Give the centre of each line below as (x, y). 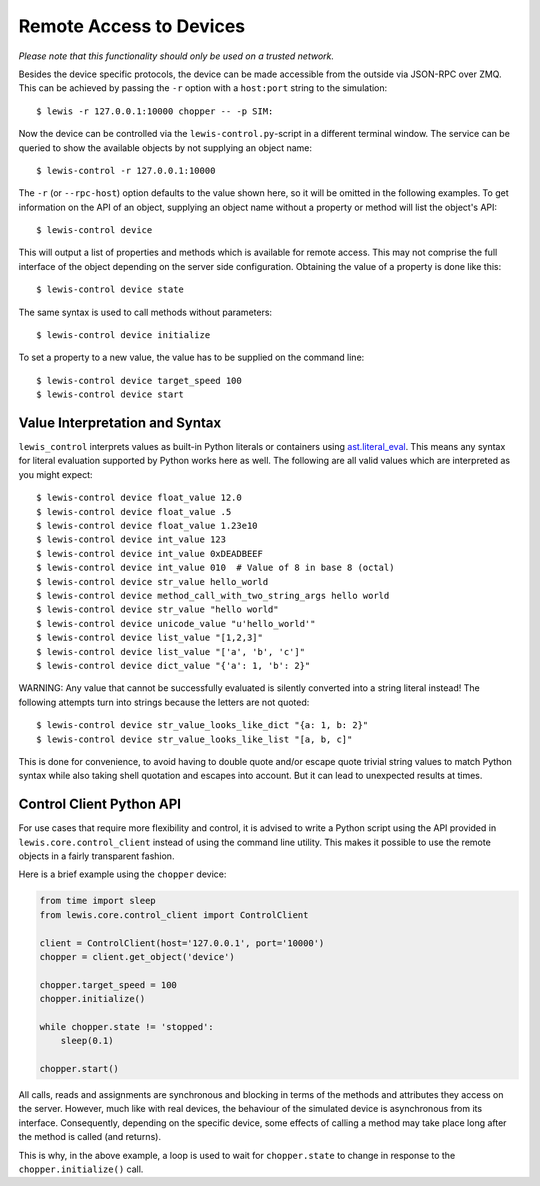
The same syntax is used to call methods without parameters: (145, 312)
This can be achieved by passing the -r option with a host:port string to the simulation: (203, 88)
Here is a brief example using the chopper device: (122, 874)
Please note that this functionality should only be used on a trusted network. (176, 56)
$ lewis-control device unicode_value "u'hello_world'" (176, 623)
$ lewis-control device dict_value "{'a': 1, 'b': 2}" (173, 665)
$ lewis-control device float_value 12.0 (139, 498)
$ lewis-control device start (110, 394)
